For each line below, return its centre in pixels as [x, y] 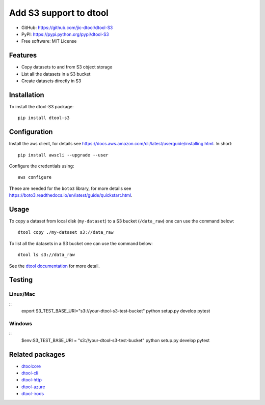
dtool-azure [33, 387]
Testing [21, 280]
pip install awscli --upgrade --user [63, 155]
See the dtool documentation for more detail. [54, 266]
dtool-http [31, 380]
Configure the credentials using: [42, 166]
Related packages [37, 354]
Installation [26, 95]
